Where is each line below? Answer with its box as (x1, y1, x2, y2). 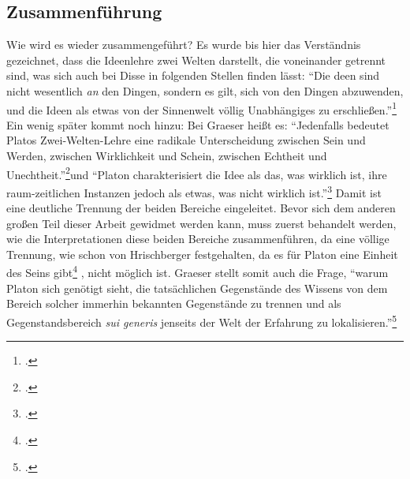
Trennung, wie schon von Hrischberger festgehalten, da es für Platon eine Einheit (6, 245, 398, 262)
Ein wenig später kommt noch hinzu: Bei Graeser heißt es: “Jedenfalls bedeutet (6, 116, 389, 133)
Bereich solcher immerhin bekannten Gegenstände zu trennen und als (6, 295, 341, 312)
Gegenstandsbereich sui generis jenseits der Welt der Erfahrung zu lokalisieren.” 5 (6, 311, 397, 330)
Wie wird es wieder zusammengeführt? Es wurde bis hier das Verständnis (6, 36, 361, 53)
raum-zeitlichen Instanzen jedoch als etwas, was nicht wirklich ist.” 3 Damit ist (6, 181, 382, 200)
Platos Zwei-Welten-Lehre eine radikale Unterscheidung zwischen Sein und (6, 132, 366, 148)
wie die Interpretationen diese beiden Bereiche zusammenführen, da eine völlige (6, 230, 389, 247)
